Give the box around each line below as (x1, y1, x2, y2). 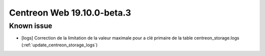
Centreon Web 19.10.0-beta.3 (9, 7, 131, 18)
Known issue (9, 21, 53, 30)
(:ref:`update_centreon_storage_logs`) (21, 42, 98, 48)
